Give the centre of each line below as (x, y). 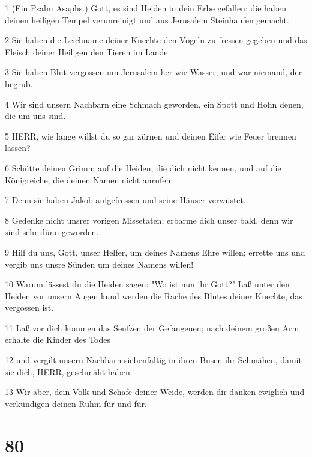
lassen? (18, 148)
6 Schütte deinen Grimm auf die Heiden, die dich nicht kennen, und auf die (143, 167)
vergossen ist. (29, 308)
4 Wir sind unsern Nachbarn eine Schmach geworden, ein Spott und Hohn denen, (154, 104)
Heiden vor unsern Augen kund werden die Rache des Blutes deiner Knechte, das (154, 296)
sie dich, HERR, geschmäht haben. (69, 371)
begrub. (19, 83)
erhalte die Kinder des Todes (58, 339)
